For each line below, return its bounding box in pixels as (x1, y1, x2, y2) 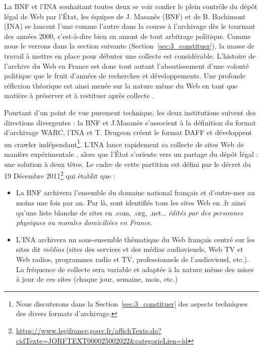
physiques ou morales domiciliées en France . (16, 217, 152, 228)
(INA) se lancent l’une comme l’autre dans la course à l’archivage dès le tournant (4, 21, 256, 31)
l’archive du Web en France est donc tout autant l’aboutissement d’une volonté (4, 60, 249, 71)
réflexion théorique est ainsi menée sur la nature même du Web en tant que (4, 80, 238, 91)
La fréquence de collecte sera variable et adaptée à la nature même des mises (16, 264, 254, 274)
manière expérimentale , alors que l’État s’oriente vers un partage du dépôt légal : (4, 148, 258, 159)
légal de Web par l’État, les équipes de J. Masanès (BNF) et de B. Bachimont (4, 11, 246, 21)
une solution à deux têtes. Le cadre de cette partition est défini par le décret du (4, 158, 251, 169)
